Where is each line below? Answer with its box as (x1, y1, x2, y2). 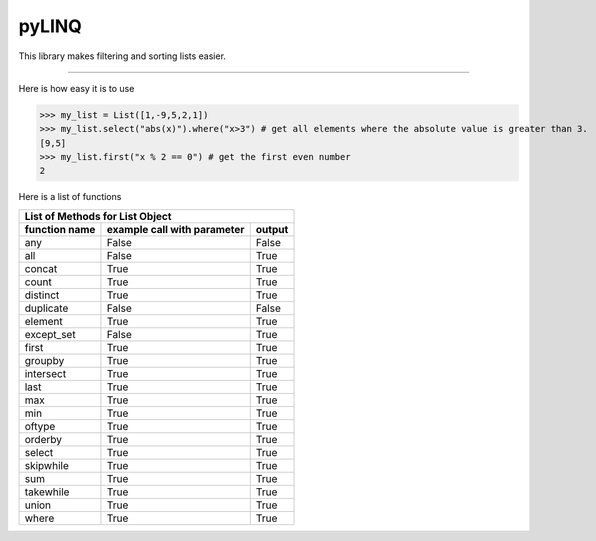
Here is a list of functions (18, 191, 122, 203)
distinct (24, 288, 60, 302)
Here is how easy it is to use (18, 82, 135, 94)
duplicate (24, 301, 69, 315)
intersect (24, 366, 67, 380)
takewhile (24, 485, 70, 499)
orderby (24, 432, 62, 446)
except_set (24, 327, 76, 341)
